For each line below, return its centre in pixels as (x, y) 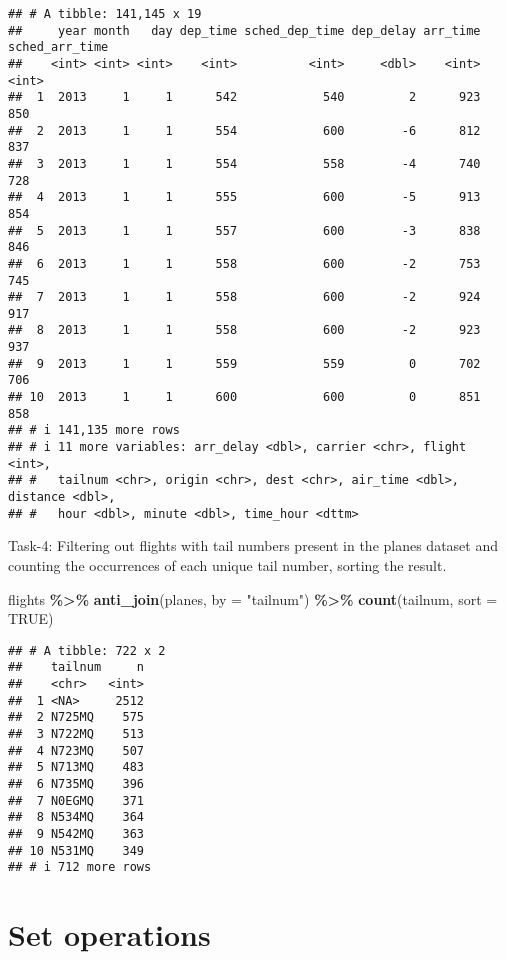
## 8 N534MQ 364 (76, 817)
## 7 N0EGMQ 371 (76, 800)
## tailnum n (76, 667)
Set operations (109, 934)
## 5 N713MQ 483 (76, 767)
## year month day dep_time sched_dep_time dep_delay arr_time (244, 30)
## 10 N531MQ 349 (76, 850)
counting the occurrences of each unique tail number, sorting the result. (227, 564)
